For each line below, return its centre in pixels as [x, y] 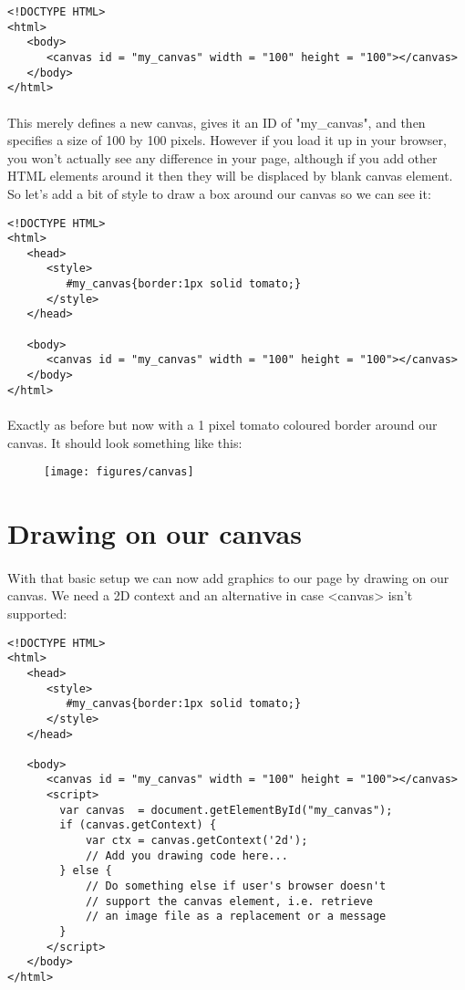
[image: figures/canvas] [119, 472]
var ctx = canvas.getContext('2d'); [196, 841]
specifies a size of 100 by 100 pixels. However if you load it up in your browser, [227, 140]
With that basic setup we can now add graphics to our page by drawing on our [228, 577]
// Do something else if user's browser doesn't [236, 886]
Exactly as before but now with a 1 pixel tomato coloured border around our [222, 424]
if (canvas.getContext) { [138, 825]
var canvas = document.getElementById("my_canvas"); [226, 810]
